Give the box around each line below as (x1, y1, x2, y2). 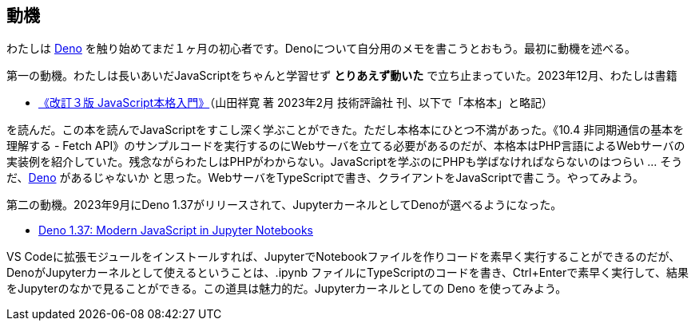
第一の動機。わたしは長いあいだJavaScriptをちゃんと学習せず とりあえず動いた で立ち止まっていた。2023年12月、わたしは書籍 (6, 69, 677, 83)
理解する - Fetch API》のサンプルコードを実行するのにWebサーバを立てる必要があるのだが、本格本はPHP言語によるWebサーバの (6, 139, 685, 153)
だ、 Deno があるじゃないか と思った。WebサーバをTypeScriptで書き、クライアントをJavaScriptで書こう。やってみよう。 (6, 171, 645, 185)
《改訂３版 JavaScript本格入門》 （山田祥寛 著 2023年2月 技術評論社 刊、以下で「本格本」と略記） (38, 96, 554, 110)
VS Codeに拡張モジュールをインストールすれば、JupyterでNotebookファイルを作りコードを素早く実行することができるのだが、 (6, 250, 681, 264)
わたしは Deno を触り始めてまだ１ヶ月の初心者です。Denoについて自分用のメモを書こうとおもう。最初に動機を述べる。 (6, 41, 636, 56)
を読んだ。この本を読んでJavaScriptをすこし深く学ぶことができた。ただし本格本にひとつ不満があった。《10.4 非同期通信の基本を (6, 123, 685, 137)
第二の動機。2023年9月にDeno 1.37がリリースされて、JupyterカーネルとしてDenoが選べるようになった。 (6, 198, 562, 212)
